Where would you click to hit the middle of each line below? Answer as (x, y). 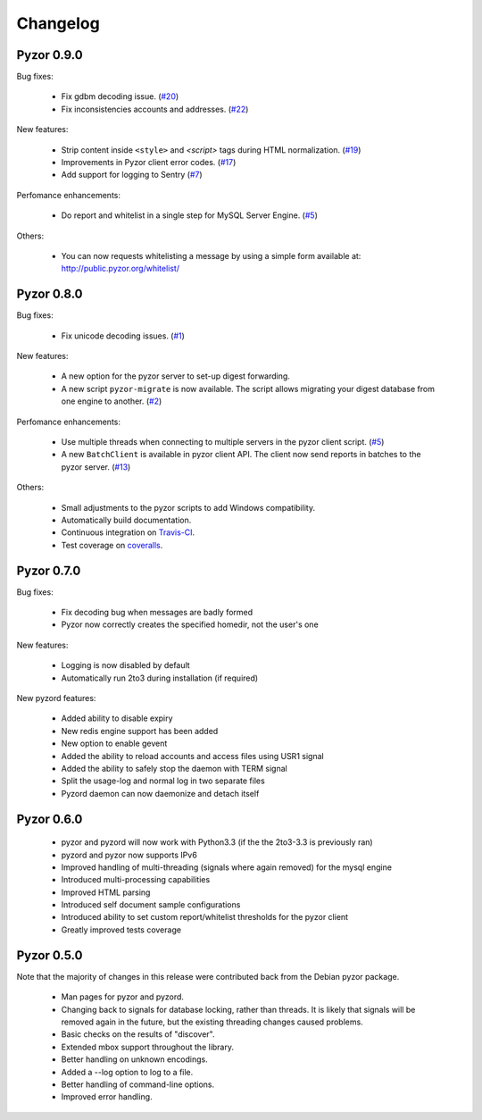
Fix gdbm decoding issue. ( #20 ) (120, 96)
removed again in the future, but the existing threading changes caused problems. (212, 1022)
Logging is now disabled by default (126, 665)
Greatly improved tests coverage (121, 930)
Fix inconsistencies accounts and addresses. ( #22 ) (155, 109)
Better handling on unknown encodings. (135, 1059)
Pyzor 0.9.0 (50, 55)
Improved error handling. (107, 1097)
